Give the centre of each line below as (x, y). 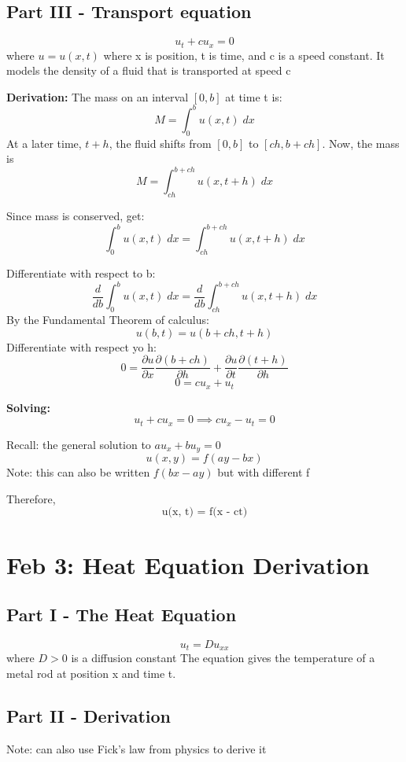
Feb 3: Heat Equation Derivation (188, 564)
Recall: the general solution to (79, 444)
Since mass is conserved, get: (76, 216)
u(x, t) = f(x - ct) (205, 512)
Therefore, (31, 498)
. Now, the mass (361, 143)
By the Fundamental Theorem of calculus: (108, 319)
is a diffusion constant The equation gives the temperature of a (223, 658)
